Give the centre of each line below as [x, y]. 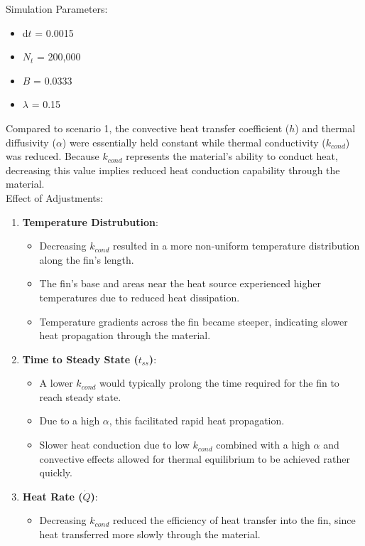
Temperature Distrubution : [90, 221]
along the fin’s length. [87, 259]
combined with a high [263, 445]
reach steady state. [80, 396]
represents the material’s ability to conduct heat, [232, 156]
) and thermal [325, 128]
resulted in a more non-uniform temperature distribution [236, 246]
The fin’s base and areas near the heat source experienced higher [180, 283]
